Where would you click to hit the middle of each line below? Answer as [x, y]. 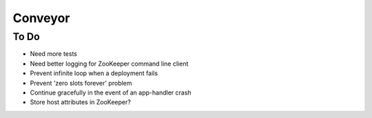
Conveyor [41, 18]
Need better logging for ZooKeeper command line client [109, 63]
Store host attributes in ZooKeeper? [80, 102]
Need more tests [54, 54]
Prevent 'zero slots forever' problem [81, 83]
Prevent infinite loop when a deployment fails [94, 73]
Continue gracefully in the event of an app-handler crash [111, 92]
